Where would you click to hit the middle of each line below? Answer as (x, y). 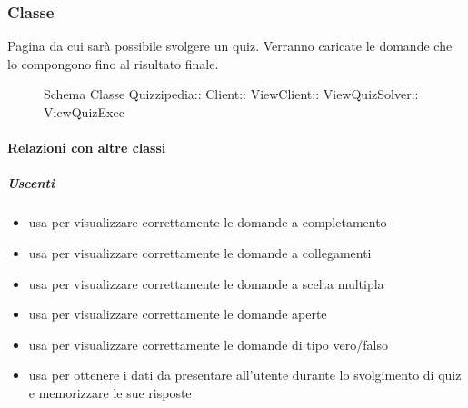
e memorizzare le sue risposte (110, 392)
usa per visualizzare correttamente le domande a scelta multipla (206, 283)
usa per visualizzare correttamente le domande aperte (178, 314)
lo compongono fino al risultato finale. (113, 63)
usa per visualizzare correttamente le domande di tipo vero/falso (208, 344)
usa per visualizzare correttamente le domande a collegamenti (200, 252)
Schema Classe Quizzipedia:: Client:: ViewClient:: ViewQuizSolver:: (231, 94)
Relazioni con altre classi (87, 148)
